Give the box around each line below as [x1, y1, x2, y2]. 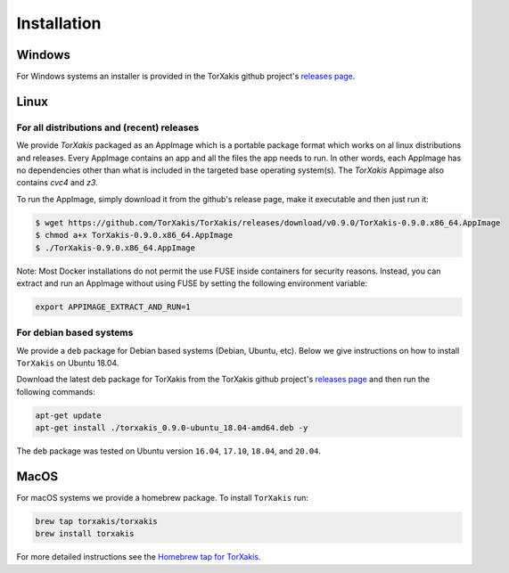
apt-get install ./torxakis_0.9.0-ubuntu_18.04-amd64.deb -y [35, 423, 308, 433]
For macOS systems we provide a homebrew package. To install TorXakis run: [16, 493, 309, 503]
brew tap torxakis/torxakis [35, 517, 158, 527]
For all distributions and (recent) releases [16, 121, 200, 134]
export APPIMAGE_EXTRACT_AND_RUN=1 [35, 301, 191, 312]
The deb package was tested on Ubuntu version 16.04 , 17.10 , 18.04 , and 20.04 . [16, 446, 321, 456]
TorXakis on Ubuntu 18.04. [16, 357, 119, 369]
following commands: [16, 386, 95, 397]
